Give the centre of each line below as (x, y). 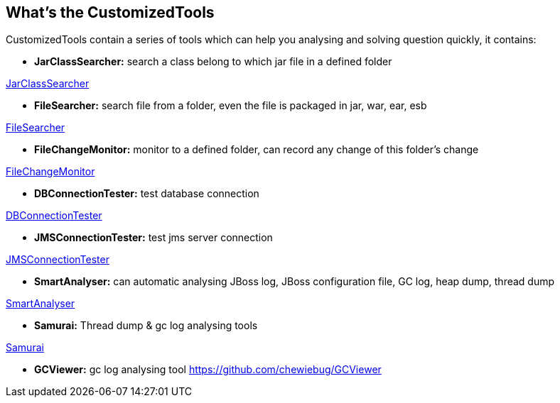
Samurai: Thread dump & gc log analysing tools (146, 326)
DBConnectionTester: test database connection (147, 194)
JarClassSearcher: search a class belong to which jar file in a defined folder (213, 62)
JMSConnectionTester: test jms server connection (154, 238)
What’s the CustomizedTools (110, 12)
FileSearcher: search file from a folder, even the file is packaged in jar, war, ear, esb (231, 106)
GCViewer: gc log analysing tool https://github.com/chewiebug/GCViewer (208, 370)
